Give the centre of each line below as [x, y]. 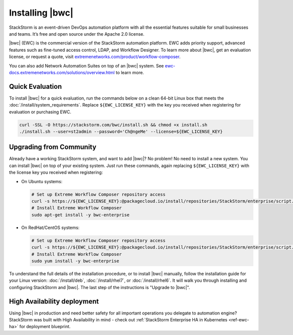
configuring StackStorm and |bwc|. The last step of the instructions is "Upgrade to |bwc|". [100, 287]
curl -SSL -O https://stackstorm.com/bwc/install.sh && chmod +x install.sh [113, 125]
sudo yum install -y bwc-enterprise [75, 261]
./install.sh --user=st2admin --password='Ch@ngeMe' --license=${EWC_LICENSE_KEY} [121, 131]
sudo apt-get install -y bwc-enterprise [80, 215]
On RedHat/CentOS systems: [51, 228]
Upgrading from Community [53, 147]
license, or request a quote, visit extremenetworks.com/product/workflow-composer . [95, 57]
